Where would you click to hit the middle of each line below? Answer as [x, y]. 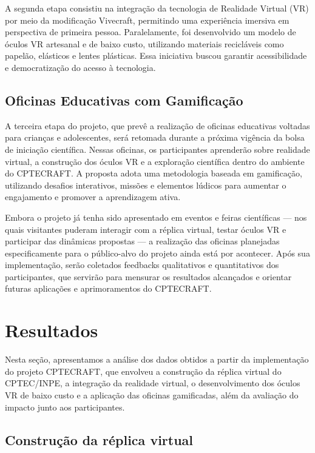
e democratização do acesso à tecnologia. [80, 67]
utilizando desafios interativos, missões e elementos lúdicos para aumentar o [146, 185]
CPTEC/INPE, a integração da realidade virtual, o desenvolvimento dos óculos [153, 383]
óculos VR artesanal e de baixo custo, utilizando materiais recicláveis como [144, 43]
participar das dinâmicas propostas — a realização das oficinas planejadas [142, 241]
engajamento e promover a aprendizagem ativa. [93, 197]
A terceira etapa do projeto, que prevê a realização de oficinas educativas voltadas [157, 125]
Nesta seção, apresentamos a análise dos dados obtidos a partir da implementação [157, 359]
